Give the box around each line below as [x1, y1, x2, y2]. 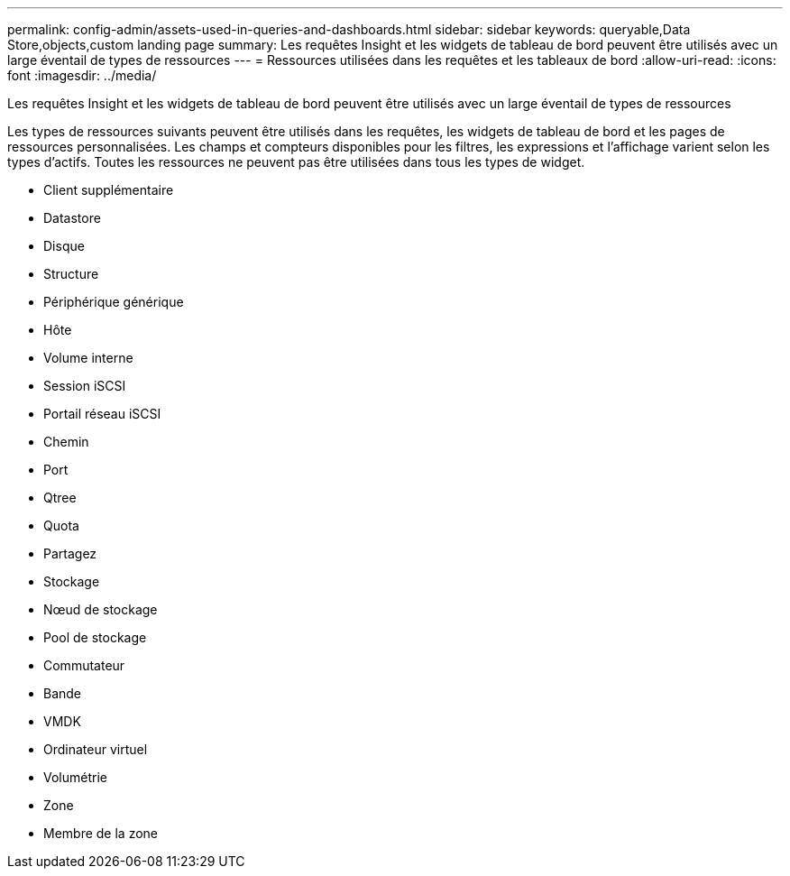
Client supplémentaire [43, 182, 174, 198]
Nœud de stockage [43, 602, 158, 617]
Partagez [43, 546, 97, 561]
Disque [43, 238, 85, 254]
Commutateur [43, 658, 125, 673]
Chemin [43, 434, 89, 449]
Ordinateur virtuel [43, 742, 148, 757]
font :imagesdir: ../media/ [7, 68, 157, 83]
